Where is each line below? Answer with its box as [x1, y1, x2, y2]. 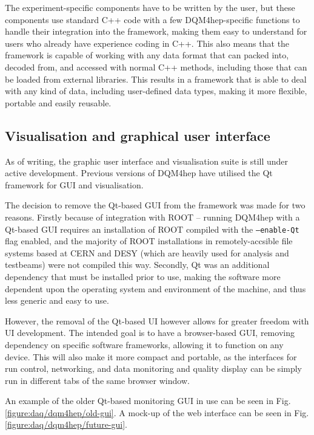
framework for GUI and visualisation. [5, 178, 144, 191]
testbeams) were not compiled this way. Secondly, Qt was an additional [5, 258, 270, 271]
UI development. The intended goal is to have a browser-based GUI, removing [5, 326, 295, 339]
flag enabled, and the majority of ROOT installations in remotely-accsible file [5, 235, 293, 247]
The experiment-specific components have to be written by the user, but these [5, 1, 295, 13]
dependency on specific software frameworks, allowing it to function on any [5, 338, 284, 351]
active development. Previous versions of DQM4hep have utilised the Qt [5, 166, 273, 179]
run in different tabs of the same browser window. [5, 374, 190, 386]
